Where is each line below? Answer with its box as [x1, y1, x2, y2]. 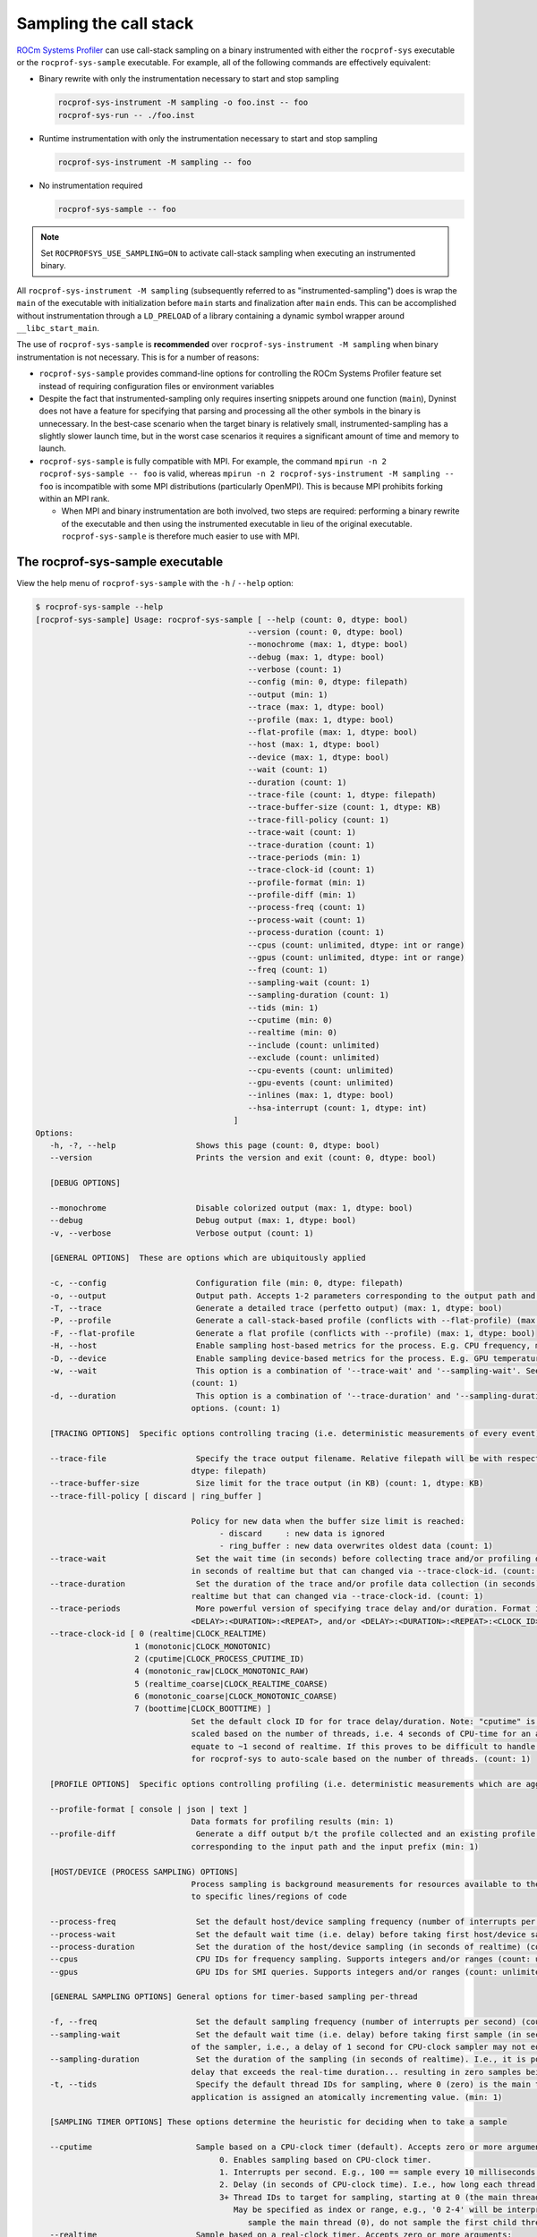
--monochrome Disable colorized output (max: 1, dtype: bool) [49, 1203, 413, 1212]
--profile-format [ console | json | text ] [49, 1804, 248, 1814]
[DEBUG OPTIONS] [49, 1178, 121, 1188]
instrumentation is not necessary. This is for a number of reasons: [16, 352, 260, 362]
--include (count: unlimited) [247, 1040, 380, 1050]
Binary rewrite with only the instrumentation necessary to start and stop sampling [38, 73, 339, 84]
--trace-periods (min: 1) [247, 852, 362, 863]
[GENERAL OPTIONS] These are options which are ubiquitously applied [49, 1253, 366, 1263]
